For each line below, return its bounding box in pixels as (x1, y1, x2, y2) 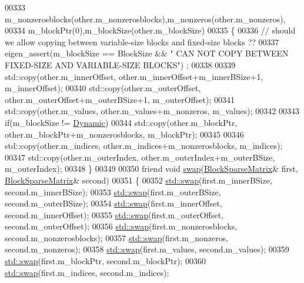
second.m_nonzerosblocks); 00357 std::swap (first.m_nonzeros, (5, 231, 229, 244)
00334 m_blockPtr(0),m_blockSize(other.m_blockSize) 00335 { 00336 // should (5, 24, 296, 36)
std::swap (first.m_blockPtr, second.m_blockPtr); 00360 (5, 255, 206, 267)
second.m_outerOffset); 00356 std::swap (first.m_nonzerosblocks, (5, 220, 238, 232)
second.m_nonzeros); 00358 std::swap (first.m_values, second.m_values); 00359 (5, 243, 289, 255)
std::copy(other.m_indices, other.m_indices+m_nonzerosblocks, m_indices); (5, 139, 283, 152)
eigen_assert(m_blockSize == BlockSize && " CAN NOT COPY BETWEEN (5, 47, 289, 59)
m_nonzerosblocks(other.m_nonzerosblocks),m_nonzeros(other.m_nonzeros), (5, 12, 286, 25)
